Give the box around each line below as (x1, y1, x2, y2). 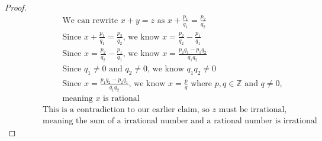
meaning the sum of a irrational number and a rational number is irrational (43, 116, 317, 125)
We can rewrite (62, 16, 118, 25)
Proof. (5, 1, 27, 13)
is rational (103, 94, 140, 103)
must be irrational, (218, 105, 287, 114)
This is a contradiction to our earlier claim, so (43, 105, 210, 114)
